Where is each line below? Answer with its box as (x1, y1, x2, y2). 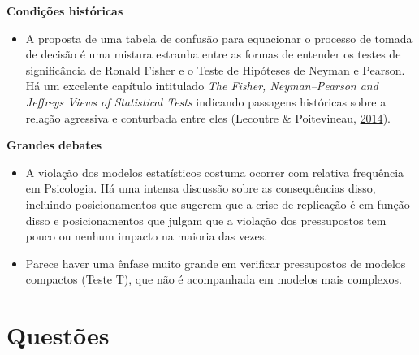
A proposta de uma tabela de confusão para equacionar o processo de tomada (25, 29, 413, 46)
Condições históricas (6, 2, 123, 19)
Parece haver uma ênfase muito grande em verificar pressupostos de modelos (25, 254, 406, 271)
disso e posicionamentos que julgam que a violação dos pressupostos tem (25, 211, 387, 228)
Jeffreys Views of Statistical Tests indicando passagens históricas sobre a (25, 93, 387, 110)
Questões (6, 318, 110, 352)
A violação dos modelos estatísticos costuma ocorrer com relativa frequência (25, 163, 404, 180)
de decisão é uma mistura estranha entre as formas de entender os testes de (25, 45, 401, 63)
